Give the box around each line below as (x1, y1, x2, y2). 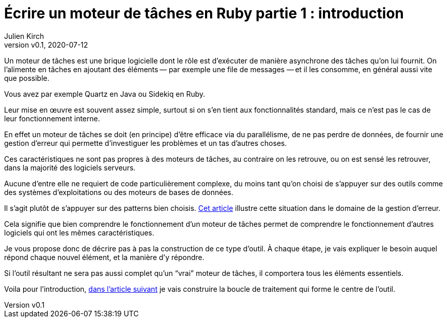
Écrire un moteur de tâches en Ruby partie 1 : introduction (4, 5, 404, 22)
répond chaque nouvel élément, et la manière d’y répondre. (4, 252, 205, 262)
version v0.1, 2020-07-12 (4, 40, 88, 49)
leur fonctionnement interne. (4, 114, 100, 123)
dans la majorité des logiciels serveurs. (4, 163, 136, 172)
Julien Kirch (4, 31, 44, 40)
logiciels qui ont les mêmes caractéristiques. (4, 228, 154, 237)
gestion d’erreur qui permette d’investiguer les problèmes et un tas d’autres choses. (4, 138, 287, 147)
